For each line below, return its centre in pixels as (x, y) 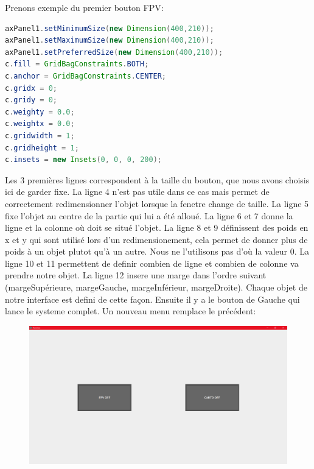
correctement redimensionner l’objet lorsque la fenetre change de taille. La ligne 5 (157, 203)
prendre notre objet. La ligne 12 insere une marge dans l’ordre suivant (136, 275)
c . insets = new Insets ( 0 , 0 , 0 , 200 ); (83, 160)
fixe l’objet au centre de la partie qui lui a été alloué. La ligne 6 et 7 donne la (149, 215)
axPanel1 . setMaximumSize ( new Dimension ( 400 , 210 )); (110, 41)
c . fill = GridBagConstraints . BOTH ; (77, 64)
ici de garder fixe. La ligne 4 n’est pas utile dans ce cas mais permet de (137, 192)
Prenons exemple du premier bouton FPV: (84, 7)
